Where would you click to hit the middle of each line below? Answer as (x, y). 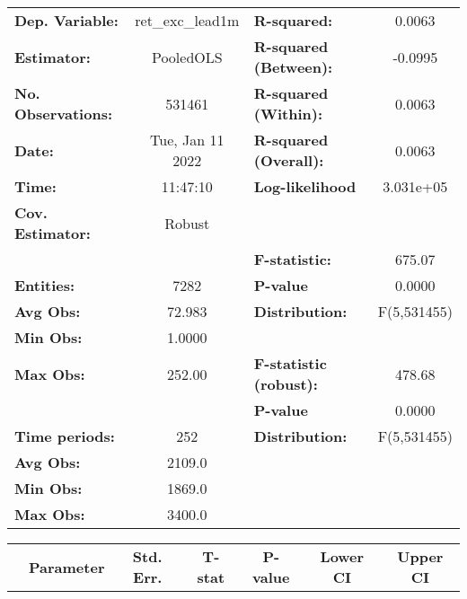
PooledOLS (187, 57)
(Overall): (289, 160)
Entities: (45, 285)
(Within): (288, 114)
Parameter (67, 567)
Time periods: (65, 436)
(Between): (293, 67)
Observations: (64, 114)
